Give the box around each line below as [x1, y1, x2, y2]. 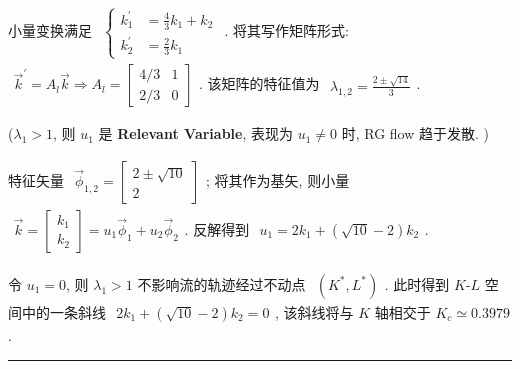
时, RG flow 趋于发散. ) [341, 123, 489, 144]
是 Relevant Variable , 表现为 [98, 123, 293, 144]
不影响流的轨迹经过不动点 [137, 273, 306, 294]
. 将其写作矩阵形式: [224, 20, 349, 41]
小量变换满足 [8, 20, 92, 41]
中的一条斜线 [21, 301, 106, 322]
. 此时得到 [384, 273, 450, 294]
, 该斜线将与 [274, 301, 354, 322]
